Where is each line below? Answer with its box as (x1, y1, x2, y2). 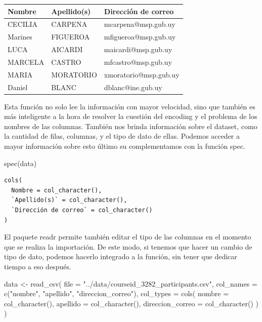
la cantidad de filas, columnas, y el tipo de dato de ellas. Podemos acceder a (4, 131, 240, 141)
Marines (8, 31, 32, 42)
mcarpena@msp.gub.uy (104, 19, 176, 29)
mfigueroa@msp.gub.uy (104, 31, 176, 42)
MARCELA (8, 56, 45, 67)
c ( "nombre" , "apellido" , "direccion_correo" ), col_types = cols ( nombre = (4, 288, 229, 299)
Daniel (8, 82, 28, 92)
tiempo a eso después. (4, 261, 71, 271)
